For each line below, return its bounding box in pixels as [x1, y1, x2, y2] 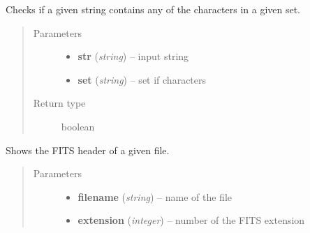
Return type [33, 96, 86, 110]
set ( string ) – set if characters [77, 72, 207, 87]
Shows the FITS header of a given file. [6, 142, 170, 157]
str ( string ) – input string [77, 49, 189, 63]
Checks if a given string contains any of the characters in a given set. [6, 2, 301, 16]
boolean [61, 119, 95, 133]
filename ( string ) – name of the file [77, 189, 232, 204]
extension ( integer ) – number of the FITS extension [77, 213, 305, 227]
